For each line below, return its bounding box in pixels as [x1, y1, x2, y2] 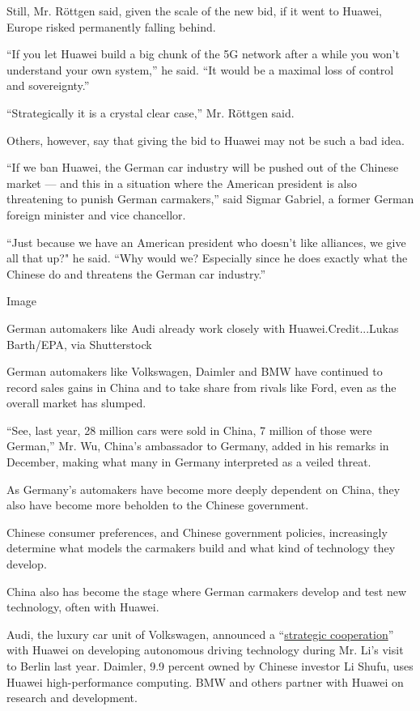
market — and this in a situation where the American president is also [6, 174, 357, 191]
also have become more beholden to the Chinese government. [6, 496, 309, 513]
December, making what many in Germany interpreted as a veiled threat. [6, 453, 371, 470]
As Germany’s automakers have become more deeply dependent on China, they [6, 480, 401, 497]
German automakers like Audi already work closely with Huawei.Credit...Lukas [6, 319, 399, 336]
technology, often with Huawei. [6, 598, 159, 615]
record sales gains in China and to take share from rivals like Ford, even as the [6, 378, 397, 395]
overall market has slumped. [6, 394, 146, 411]
